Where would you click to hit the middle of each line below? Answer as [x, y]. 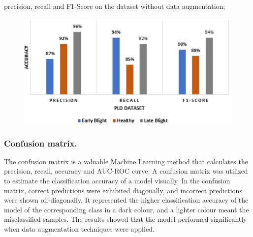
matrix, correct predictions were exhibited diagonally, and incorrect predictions [123, 190]
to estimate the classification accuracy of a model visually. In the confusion [117, 181]
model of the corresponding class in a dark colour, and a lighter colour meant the [126, 209]
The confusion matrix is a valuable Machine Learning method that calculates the [126, 161]
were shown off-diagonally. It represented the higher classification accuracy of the [126, 200]
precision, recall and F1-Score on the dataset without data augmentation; [115, 6]
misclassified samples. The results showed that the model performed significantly [126, 219]
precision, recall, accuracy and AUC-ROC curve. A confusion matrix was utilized [126, 171]
